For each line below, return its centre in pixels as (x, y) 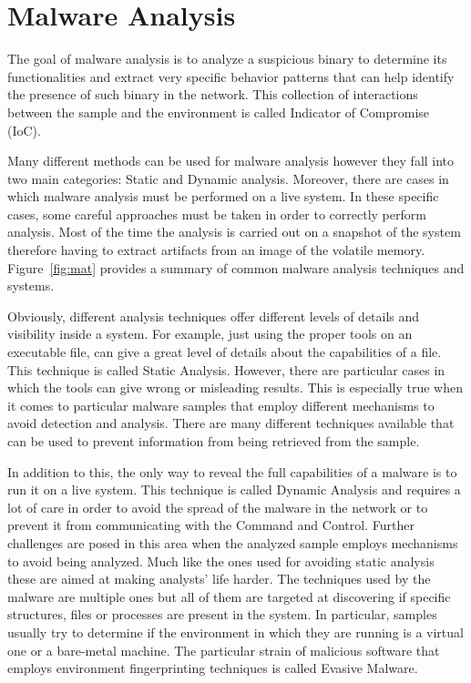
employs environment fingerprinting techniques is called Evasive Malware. (213, 668)
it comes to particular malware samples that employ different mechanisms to (221, 405)
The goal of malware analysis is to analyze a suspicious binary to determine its (227, 59)
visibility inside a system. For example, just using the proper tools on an (210, 334)
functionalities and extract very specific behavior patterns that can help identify (231, 76)
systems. (31, 285)
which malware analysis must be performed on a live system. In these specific (223, 196)
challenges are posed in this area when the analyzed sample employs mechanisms (233, 542)
